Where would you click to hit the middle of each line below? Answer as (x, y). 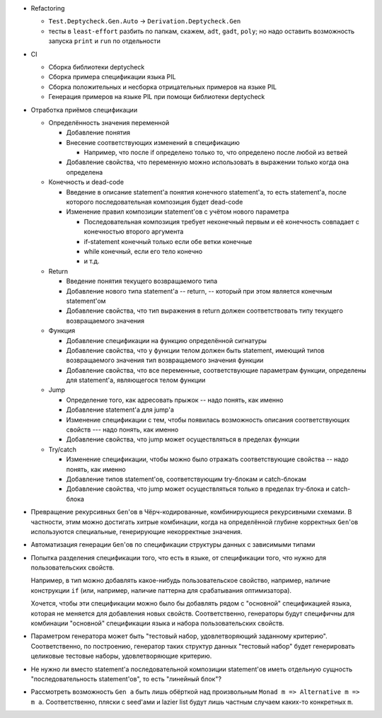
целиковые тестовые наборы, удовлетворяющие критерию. (121, 656)
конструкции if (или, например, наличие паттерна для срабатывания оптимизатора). (161, 590)
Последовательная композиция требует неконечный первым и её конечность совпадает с (222, 221)
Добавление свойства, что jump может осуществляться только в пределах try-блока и (198, 489)
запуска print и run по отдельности (104, 41)
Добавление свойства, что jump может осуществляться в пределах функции (183, 439)
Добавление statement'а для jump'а (120, 410)
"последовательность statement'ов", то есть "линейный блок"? (126, 679)
